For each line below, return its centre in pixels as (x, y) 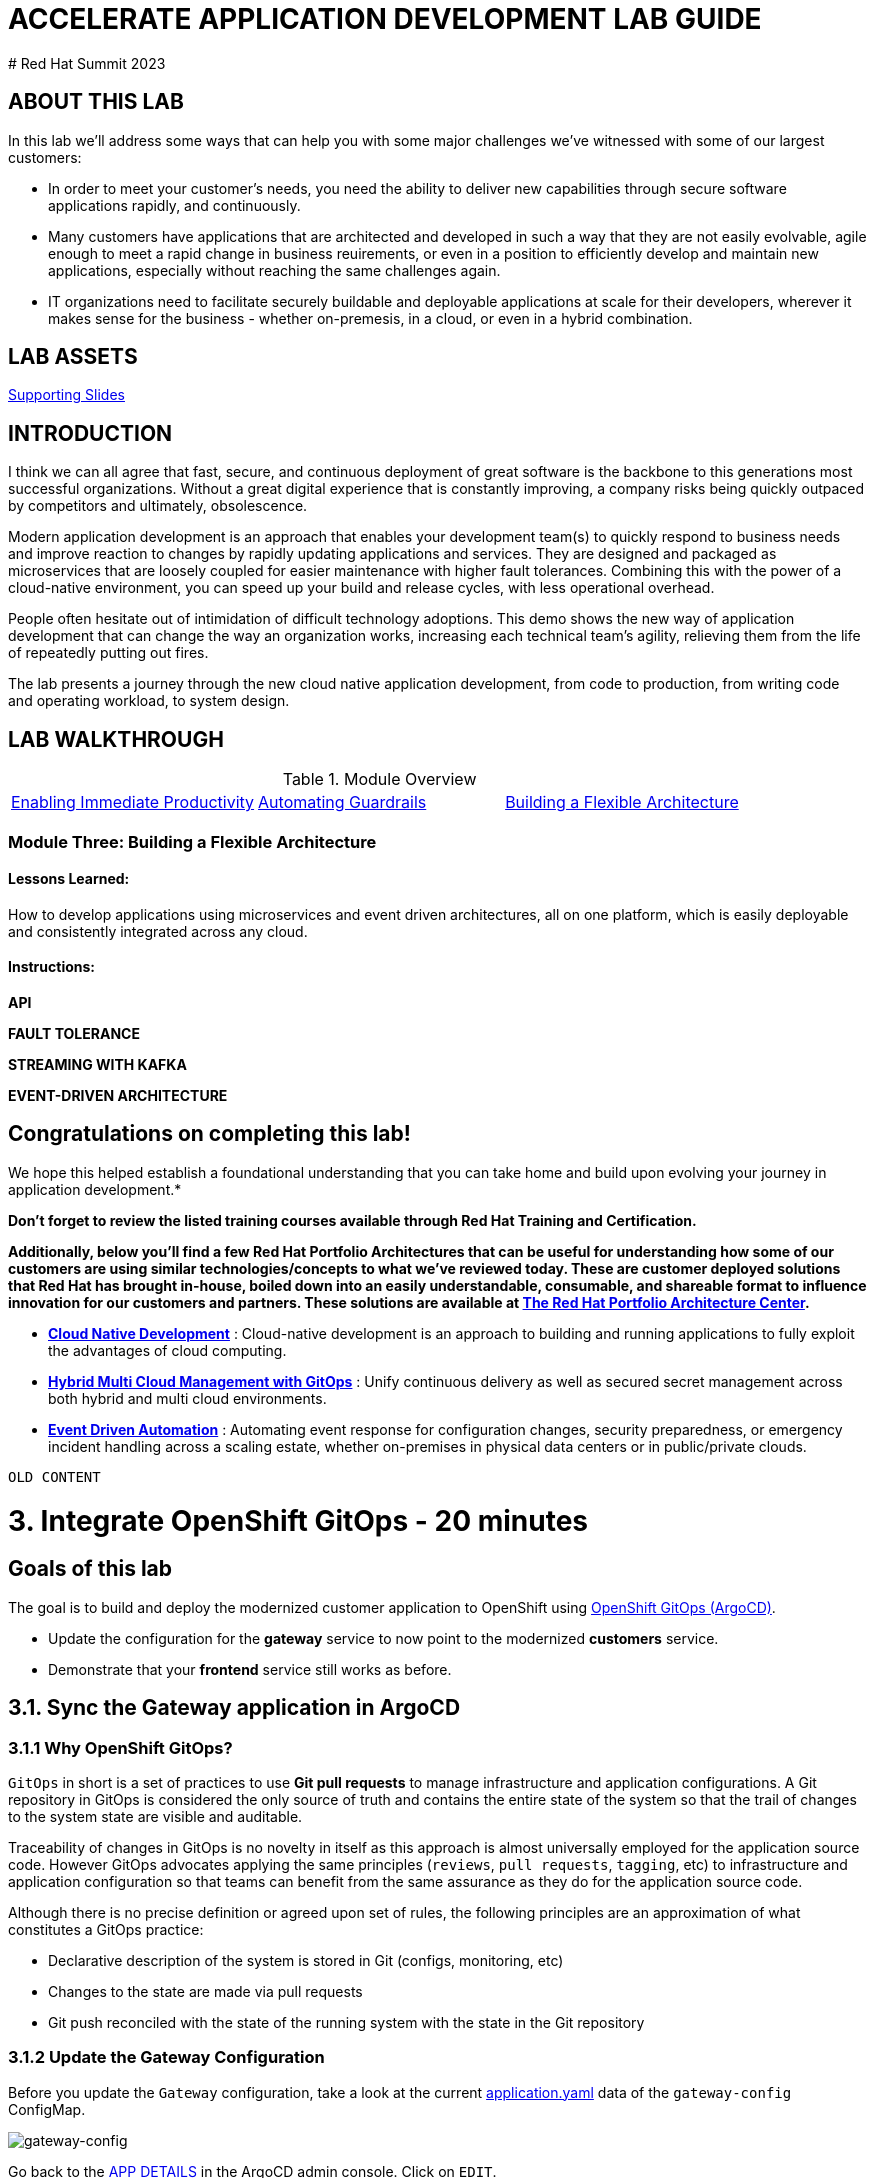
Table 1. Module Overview (379, 779)
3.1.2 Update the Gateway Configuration (166, 2057)
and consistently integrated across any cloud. (158, 931)
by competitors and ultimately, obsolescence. (158, 506)
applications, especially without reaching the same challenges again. (274, 270)
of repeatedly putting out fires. (108, 653)
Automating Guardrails (342, 802)
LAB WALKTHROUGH (116, 739)
